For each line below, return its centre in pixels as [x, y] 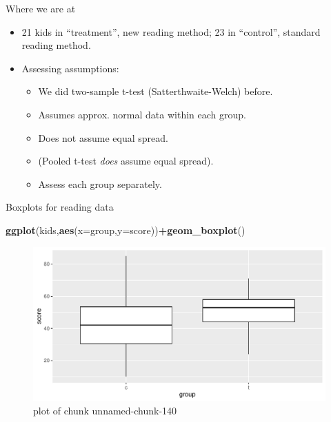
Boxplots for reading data [60, 207]
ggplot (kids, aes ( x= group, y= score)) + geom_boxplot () [126, 230]
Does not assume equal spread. [103, 137]
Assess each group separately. [100, 183]
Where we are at [41, 8]
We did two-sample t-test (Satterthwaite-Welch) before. [156, 91]
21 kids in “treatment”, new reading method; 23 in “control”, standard [171, 31]
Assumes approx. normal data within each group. [142, 114]
